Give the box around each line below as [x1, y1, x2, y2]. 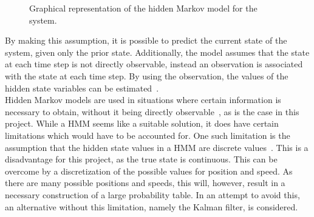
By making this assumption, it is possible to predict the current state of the [5, 34, 287, 47]
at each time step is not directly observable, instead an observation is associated [5, 58, 303, 70]
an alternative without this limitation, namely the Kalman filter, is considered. [5, 200, 298, 213]
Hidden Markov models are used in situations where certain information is [5, 93, 281, 106]
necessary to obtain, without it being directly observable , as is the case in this [5, 105, 299, 118]
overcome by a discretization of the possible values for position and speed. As [5, 164, 293, 177]
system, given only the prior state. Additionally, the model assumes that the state [5, 45, 310, 58]
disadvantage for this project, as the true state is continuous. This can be [5, 153, 278, 165]
